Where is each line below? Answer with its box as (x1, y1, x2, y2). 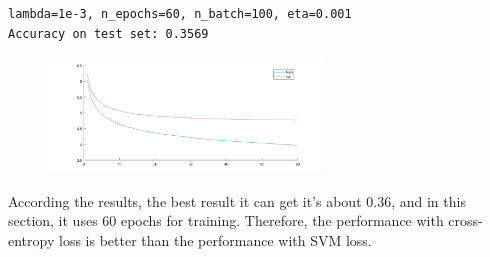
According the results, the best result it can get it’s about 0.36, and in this (8, 190, 466, 211)
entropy (8, 229, 55, 250)
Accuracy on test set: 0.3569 (8, 26, 209, 41)
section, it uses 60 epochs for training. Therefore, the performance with (8, 210, 444, 231)
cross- (448, 210, 483, 231)
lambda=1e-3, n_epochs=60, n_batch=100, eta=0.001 (8, 7, 352, 21)
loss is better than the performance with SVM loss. (58, 229, 372, 250)
